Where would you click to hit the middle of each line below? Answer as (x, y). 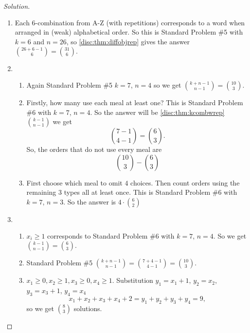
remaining (41, 192)
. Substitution (133, 280)
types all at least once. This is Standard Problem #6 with (151, 192)
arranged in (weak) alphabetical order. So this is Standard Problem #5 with (129, 32)
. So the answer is (90, 201)
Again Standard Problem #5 (70, 84)
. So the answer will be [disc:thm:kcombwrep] (157, 112)
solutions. (88, 308)
